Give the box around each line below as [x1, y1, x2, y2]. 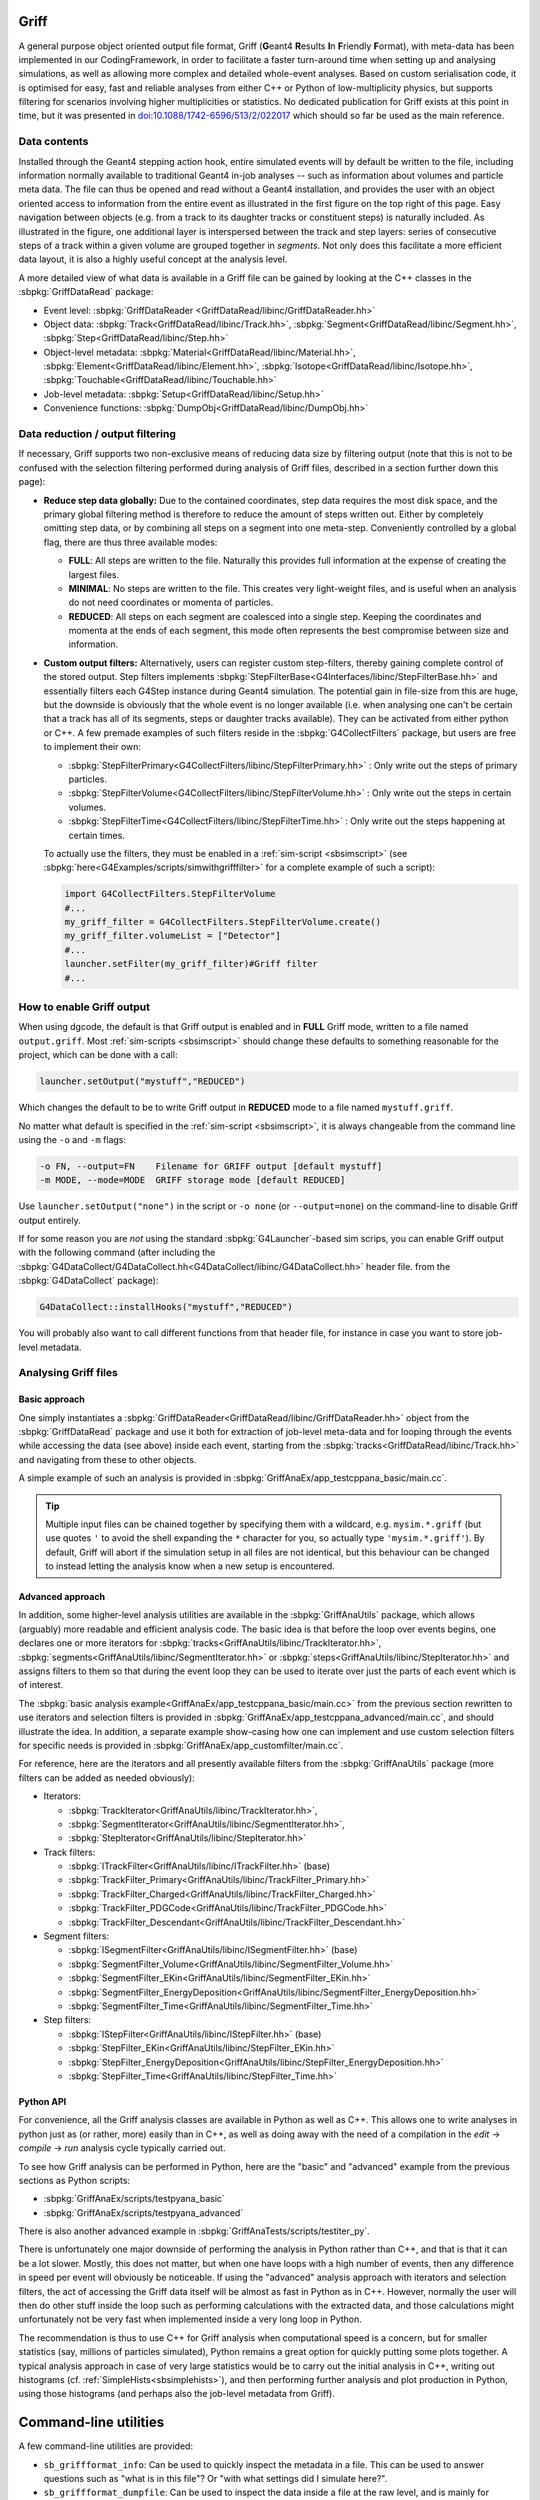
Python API [18, 2095, 67, 2107]
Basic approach [18, 1393, 85, 1405]
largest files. [68, 568, 120, 580]
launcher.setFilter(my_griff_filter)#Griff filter [64, 958, 319, 970]
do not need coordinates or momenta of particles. [68, 596, 274, 609]
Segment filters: [43, 1930, 110, 1942]
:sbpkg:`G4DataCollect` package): [18, 1275, 159, 1287]
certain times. [68, 829, 125, 841]
